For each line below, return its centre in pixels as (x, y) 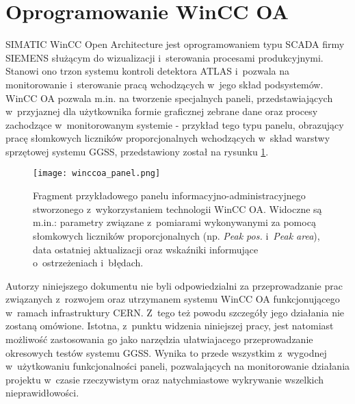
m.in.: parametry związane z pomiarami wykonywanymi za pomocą (174, 222)
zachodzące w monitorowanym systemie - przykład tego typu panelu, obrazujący (175, 124)
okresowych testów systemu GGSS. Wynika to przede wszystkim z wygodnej (166, 352)
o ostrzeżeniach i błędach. (88, 263)
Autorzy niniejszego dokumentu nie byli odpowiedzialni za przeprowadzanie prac (174, 285)
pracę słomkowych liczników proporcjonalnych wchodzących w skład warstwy (168, 138)
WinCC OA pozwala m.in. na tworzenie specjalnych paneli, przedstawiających (169, 98)
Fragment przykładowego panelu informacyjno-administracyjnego (169, 195)
